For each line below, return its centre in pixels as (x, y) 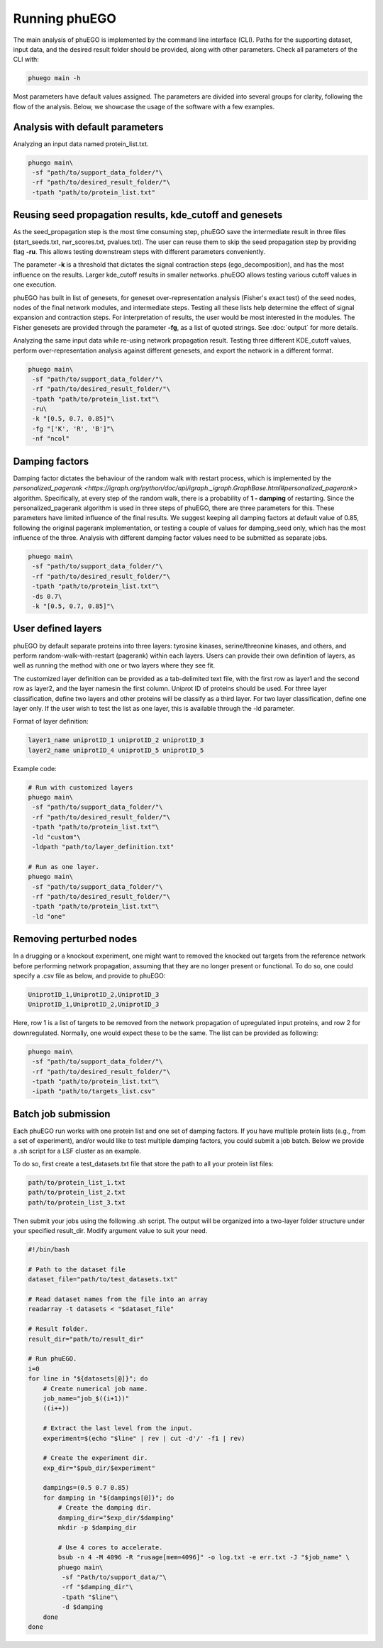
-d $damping (82, 1607)
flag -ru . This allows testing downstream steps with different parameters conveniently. (139, 252)
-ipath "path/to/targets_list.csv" (94, 1091)
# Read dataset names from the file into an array (118, 1299)
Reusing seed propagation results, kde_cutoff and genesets (148, 215)
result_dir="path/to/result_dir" (86, 1339)
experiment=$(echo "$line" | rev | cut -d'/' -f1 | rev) (144, 1438)
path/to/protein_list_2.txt (77, 1193)
